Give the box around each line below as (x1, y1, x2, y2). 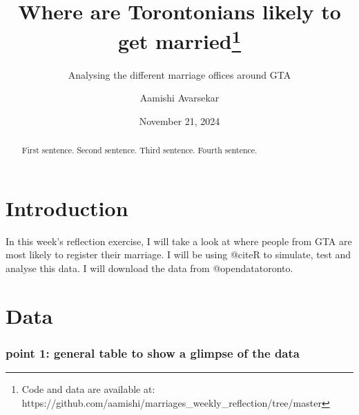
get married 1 (117, 24, 242, 55)
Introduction (6, 193, 128, 222)
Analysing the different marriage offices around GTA (68, 67, 291, 81)
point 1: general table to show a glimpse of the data (6, 344, 300, 361)
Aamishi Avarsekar (139, 90, 220, 105)
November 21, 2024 (139, 113, 220, 128)
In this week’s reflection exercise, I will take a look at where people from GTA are (6, 233, 352, 248)
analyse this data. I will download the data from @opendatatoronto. (6, 261, 293, 275)
